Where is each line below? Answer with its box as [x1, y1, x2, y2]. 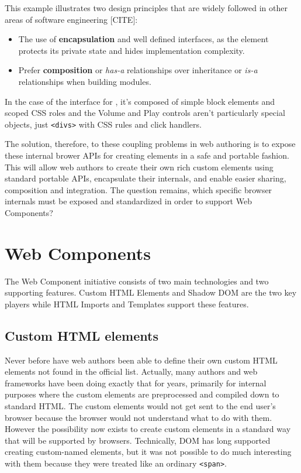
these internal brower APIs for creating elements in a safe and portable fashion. [5, 149, 289, 161]
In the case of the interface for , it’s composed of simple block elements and [5, 95, 275, 107]
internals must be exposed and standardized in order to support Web [5, 195, 252, 207]
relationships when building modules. [18, 75, 151, 87]
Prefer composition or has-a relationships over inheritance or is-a [18, 64, 258, 76]
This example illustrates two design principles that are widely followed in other [5, 2, 288, 13]
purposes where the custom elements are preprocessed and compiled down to [5, 388, 279, 400]
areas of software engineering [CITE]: [5, 13, 138, 25]
